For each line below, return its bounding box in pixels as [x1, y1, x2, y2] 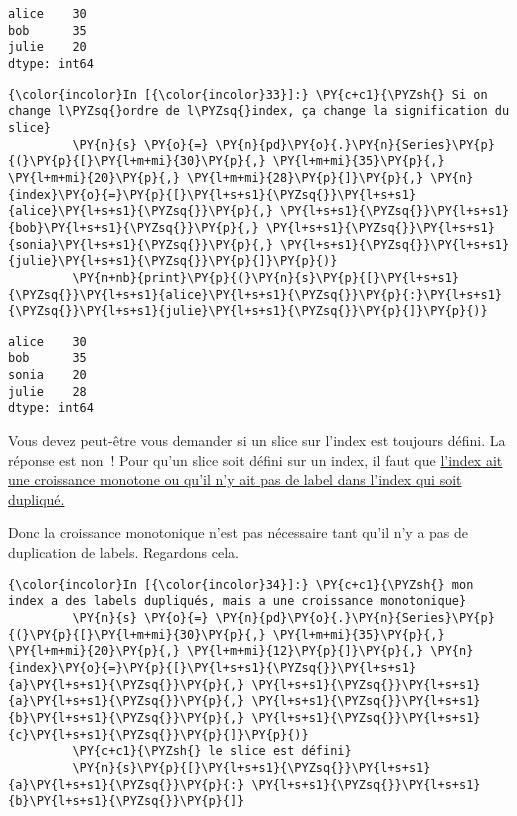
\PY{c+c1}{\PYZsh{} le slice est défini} [72, 744, 352, 759]
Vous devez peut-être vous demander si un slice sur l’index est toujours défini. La [8, 430, 506, 451]
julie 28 [8, 384, 87, 399]
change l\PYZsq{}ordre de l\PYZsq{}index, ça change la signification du [8, 104, 510, 119]
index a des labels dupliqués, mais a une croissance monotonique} [8, 594, 467, 609]
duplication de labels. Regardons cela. [8, 542, 240, 563]
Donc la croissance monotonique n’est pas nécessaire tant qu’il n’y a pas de [8, 522, 469, 543]
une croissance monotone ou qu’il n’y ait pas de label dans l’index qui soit [8, 469, 462, 490]
